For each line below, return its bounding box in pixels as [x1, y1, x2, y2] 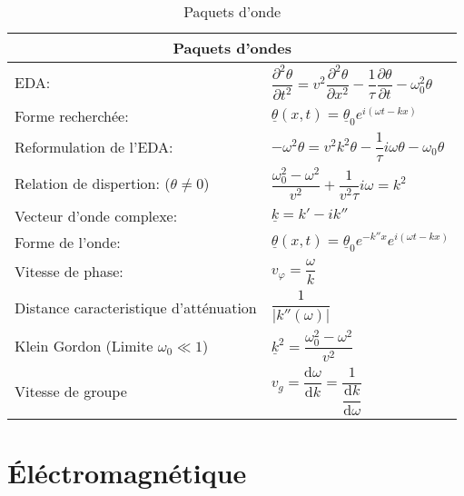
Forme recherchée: [15, 105, 129, 127]
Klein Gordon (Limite [15, 335, 153, 357]
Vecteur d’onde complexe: [15, 204, 178, 226]
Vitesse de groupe [15, 381, 127, 402]
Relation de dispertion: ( [15, 173, 171, 194]
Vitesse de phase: [15, 260, 123, 282]
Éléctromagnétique [7, 454, 247, 491]
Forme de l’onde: [15, 231, 121, 253]
